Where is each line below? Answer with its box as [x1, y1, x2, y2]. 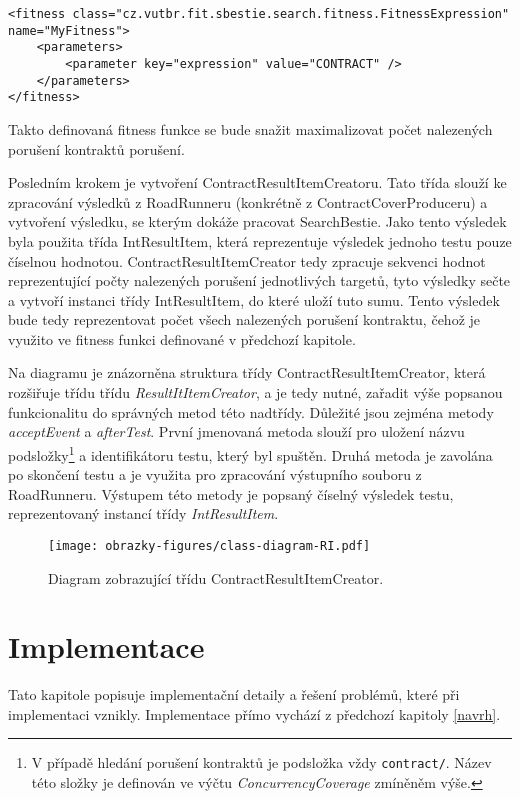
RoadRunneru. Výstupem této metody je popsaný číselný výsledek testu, [8, 483, 454, 504]
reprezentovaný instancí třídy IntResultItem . [8, 503, 279, 524]
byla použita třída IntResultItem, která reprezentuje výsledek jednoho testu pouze [8, 230, 512, 251]
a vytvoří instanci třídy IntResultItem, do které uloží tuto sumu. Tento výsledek [8, 289, 500, 310]
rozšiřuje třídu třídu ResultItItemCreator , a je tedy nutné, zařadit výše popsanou [8, 382, 503, 403]
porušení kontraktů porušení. [8, 138, 185, 159]
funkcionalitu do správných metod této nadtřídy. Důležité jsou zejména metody [8, 401, 494, 422]
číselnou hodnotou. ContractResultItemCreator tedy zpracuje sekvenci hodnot [8, 250, 486, 271]
